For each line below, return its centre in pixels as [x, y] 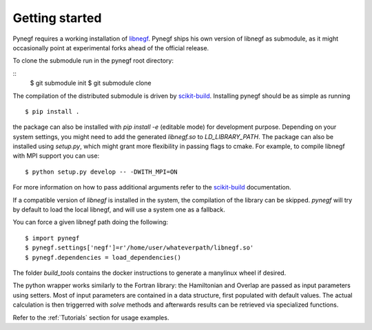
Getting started [57, 18]
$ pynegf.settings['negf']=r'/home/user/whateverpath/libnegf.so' [139, 248]
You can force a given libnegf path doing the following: [91, 222]
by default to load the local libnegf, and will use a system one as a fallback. [119, 209]
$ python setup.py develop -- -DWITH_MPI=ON [102, 172]
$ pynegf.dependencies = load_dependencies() [103, 257]
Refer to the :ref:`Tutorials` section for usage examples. [91, 318]
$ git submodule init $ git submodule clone [91, 83]
